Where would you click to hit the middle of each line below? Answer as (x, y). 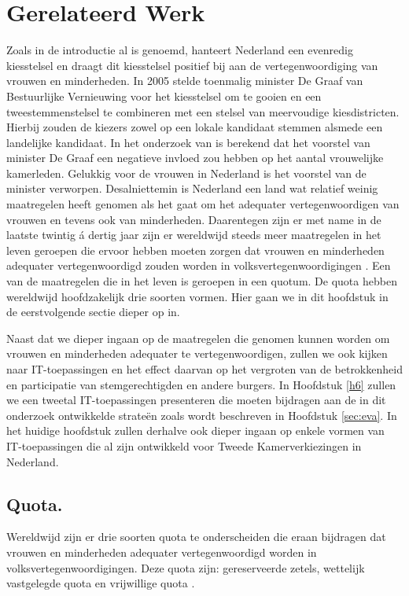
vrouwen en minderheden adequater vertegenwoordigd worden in (162, 552)
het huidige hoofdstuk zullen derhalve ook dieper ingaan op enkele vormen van (195, 430)
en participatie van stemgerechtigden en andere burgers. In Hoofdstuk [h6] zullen (201, 384)
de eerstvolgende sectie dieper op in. (93, 312)
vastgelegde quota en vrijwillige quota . (101, 583)
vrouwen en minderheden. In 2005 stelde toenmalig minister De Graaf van (185, 81)
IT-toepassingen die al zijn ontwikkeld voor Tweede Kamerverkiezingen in (184, 445)
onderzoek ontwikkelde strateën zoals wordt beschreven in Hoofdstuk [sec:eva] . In (202, 415)
